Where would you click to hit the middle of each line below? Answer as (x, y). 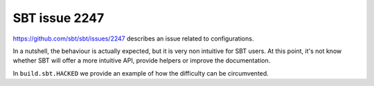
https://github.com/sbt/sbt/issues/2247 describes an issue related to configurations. (133, 39)
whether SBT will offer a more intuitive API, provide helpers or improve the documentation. (142, 61)
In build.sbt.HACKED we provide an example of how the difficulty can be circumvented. (141, 73)
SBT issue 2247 (59, 18)
